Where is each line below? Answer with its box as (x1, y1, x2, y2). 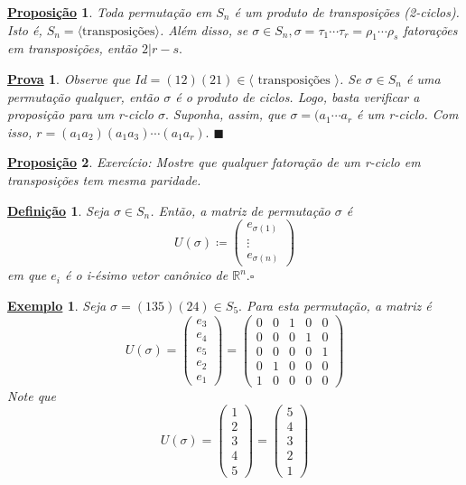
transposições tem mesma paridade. (7, 170, 201, 189)
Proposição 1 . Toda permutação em (7, 3, 212, 21)
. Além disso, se (159, 20, 248, 39)
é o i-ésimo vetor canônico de (65, 266, 228, 284)
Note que (7, 386, 57, 405)
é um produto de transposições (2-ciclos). (234, 3, 460, 21)
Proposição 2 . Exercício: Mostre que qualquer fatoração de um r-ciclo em (7, 153, 421, 172)
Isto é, (7, 20, 42, 39)
